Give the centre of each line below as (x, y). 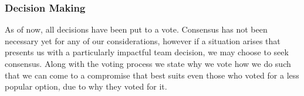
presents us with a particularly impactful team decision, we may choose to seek (147, 52)
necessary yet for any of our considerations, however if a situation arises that (143, 40)
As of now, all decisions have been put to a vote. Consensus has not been (136, 29)
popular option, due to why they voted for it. (86, 86)
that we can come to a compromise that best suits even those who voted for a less (152, 75)
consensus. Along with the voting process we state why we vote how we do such (148, 63)
